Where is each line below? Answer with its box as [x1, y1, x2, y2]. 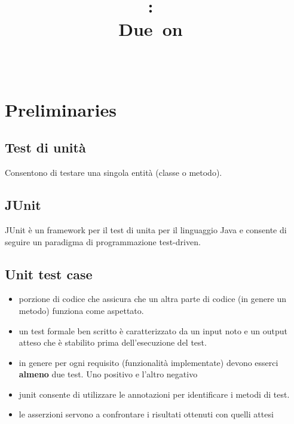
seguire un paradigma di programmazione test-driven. [5, 235, 201, 248]
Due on [118, 17, 183, 41]
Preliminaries [5, 97, 117, 121]
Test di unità [5, 138, 86, 157]
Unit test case [5, 264, 93, 283]
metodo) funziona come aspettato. [19, 304, 144, 316]
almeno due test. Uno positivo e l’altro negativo [19, 368, 198, 380]
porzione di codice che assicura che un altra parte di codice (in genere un [19, 292, 286, 305]
